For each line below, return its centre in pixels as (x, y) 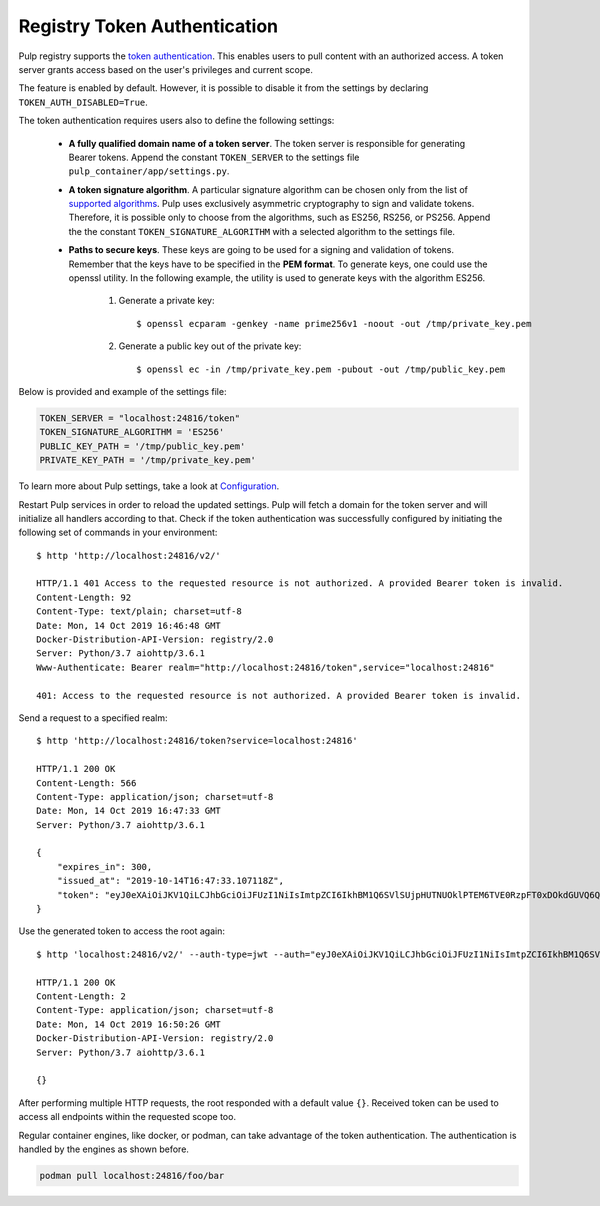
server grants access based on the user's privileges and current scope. (166, 69)
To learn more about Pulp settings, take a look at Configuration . (149, 486)
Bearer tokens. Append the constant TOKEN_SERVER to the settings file (214, 157)
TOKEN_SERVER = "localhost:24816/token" (139, 418)
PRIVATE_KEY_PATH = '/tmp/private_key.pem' (148, 460)
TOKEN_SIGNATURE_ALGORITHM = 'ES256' (132, 432)
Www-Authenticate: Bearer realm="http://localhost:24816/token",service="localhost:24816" (265, 667)
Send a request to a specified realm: (93, 717)
